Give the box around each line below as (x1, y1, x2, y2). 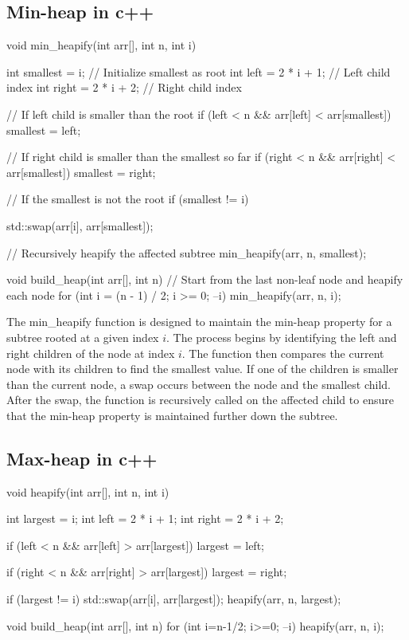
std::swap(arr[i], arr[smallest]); (6, 217, 154, 234)
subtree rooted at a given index (6, 328, 159, 345)
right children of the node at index (6, 344, 175, 361)
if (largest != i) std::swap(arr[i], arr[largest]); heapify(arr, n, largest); (6, 591, 341, 607)
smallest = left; (6, 121, 81, 138)
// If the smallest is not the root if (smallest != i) (6, 190, 249, 207)
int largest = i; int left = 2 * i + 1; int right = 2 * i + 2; (6, 510, 284, 527)
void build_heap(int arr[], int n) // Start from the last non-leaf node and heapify (6, 271, 403, 288)
